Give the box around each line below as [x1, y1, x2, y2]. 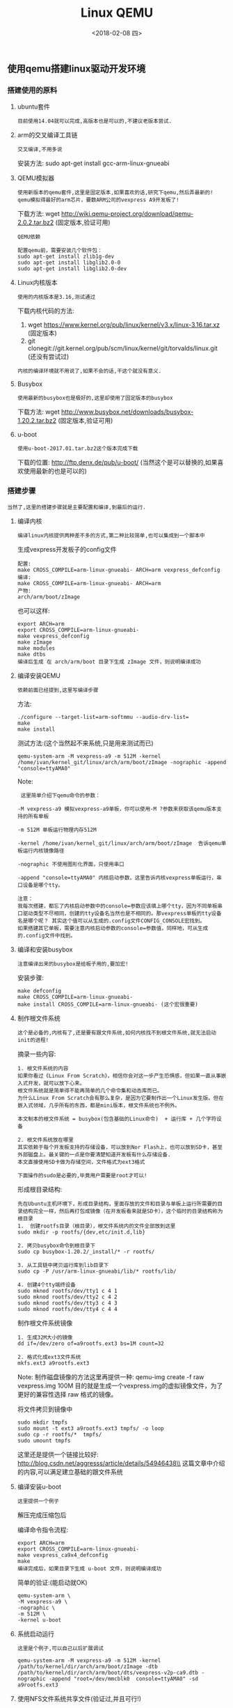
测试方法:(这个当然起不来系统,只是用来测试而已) [17, 738, 154, 747]
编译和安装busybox [17, 945, 73, 954]
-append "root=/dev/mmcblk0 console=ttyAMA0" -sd [48, 1675, 199, 1682]
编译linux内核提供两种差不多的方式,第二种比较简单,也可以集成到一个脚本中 [17, 531, 205, 539]
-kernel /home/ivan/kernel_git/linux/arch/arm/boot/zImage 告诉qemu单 [17, 839, 227, 847]
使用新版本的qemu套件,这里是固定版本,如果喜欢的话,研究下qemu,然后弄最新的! [17, 189, 214, 196]
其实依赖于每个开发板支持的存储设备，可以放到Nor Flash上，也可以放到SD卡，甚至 [17, 1144, 223, 1151]
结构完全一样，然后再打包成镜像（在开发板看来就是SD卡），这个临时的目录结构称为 [22, 1207, 223, 1215]
